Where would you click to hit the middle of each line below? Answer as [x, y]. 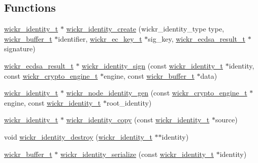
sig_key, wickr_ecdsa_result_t [197, 38]
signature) [20, 48]
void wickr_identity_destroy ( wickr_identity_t [78, 136]
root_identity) [129, 102]
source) [226, 120]
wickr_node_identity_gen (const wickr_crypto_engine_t [157, 93]
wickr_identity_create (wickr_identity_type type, [145, 29]
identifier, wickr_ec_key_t [100, 38]
